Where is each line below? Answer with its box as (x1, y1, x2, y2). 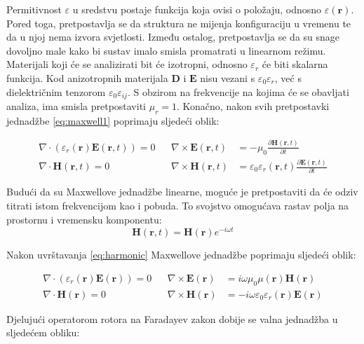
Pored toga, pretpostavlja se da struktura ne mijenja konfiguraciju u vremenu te (6, 15, 351, 30)
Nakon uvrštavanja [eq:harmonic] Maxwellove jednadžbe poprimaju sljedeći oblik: (6, 247, 356, 262)
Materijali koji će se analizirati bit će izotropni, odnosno (6, 57, 248, 71)
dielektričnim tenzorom (6, 84, 106, 99)
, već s (274, 70, 302, 85)
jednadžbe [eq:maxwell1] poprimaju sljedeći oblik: (6, 113, 220, 128)
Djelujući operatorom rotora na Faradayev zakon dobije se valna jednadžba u (6, 311, 338, 326)
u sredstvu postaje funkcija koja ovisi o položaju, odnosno (72, 2, 322, 16)
